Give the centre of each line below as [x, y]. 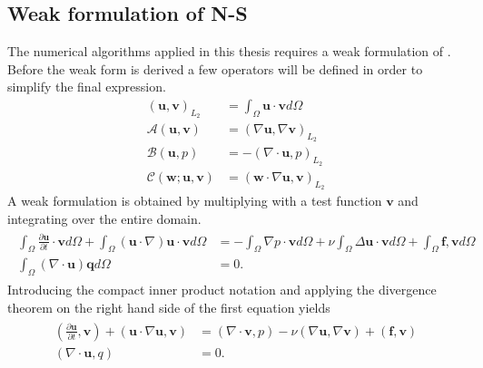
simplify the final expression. [87, 87]
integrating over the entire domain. [104, 218]
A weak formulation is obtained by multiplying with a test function [195, 200]
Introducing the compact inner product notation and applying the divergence [222, 290]
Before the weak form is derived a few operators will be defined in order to [215, 68]
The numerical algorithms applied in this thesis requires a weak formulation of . [229, 51]
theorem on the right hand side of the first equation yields [169, 307]
